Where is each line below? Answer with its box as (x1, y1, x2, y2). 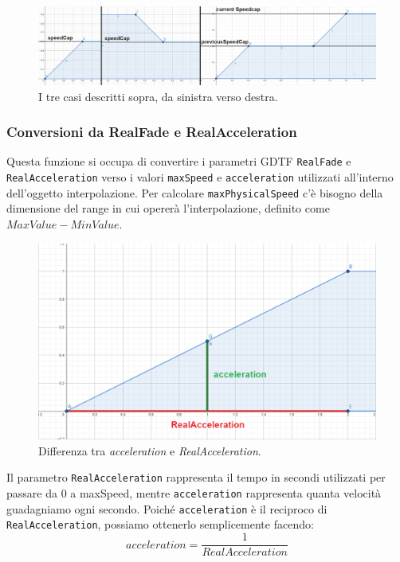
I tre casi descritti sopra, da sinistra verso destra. (38, 88, 278, 104)
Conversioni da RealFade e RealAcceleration (6, 122, 297, 142)
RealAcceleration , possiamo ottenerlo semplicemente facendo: (6, 516, 314, 533)
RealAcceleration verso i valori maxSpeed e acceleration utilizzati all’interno (6, 169, 394, 185)
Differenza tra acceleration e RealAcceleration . (38, 442, 261, 459)
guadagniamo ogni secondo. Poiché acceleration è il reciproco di (6, 500, 327, 517)
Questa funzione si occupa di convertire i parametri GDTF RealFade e (6, 153, 351, 170)
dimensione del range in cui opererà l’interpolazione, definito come (6, 200, 330, 217)
